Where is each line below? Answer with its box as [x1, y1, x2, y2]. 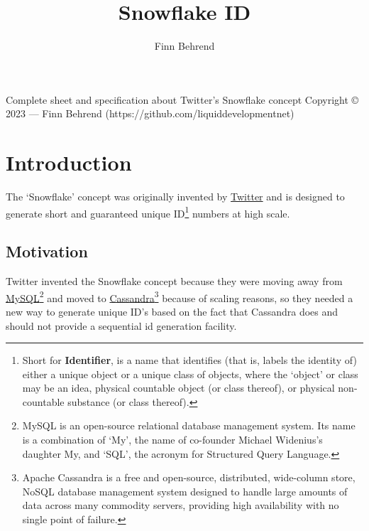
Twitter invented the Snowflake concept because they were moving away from [6, 274, 343, 289]
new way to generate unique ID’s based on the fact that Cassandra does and [6, 304, 338, 318]
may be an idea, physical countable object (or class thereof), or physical [22, 380, 335, 395]
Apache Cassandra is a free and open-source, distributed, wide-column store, [22, 470, 356, 485]
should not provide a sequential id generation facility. [6, 318, 237, 333]
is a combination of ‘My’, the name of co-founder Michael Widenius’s [22, 432, 323, 447]
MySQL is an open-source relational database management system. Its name [22, 418, 356, 433]
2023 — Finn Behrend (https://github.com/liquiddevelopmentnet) [6, 106, 294, 121]
